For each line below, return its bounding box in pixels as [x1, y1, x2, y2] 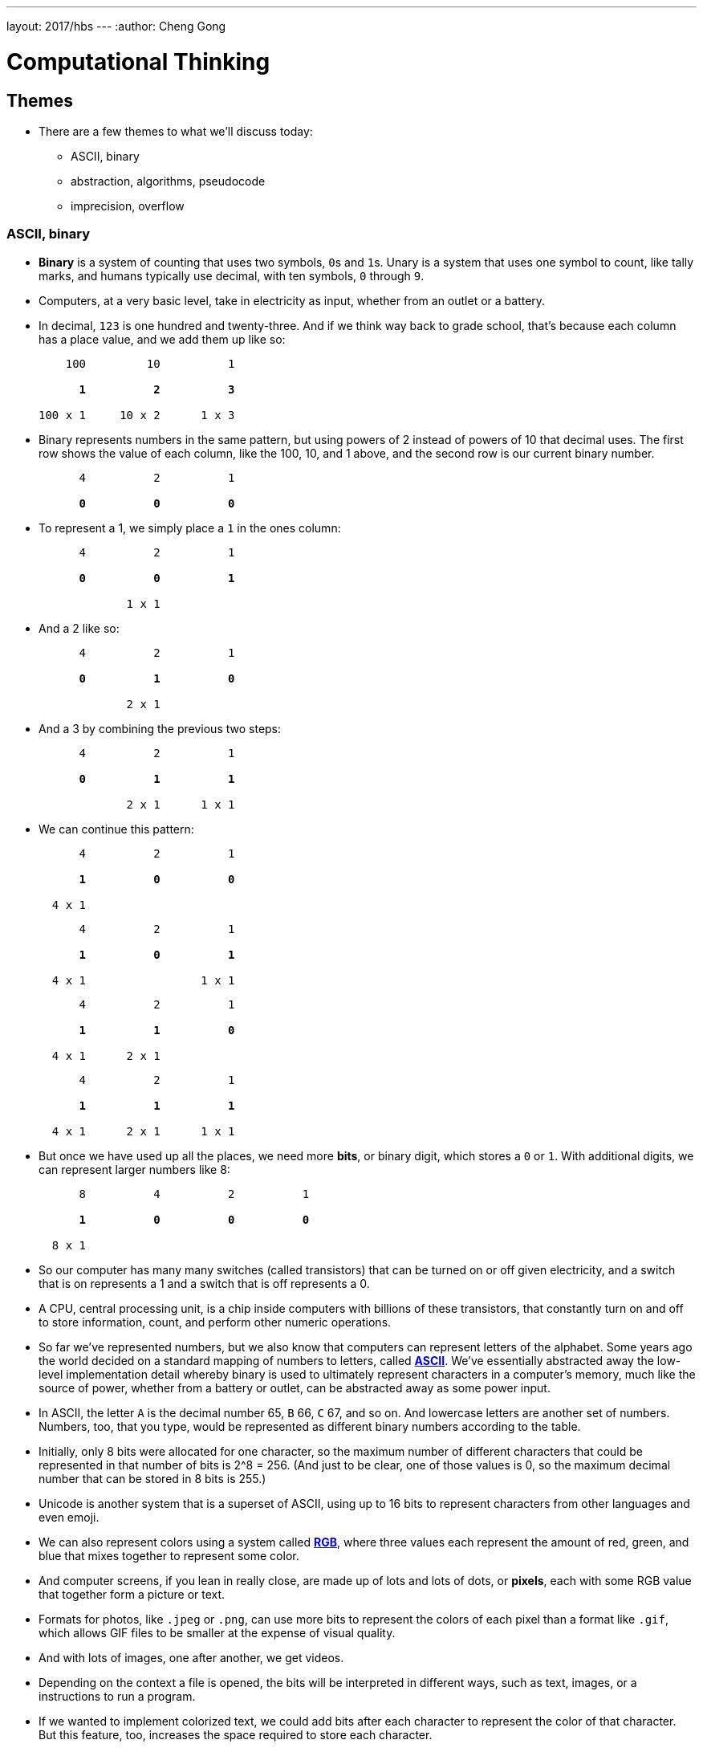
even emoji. [39, 1510, 100, 1524]
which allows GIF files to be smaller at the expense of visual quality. [39, 1625, 396, 1640]
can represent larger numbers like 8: [39, 1162, 230, 1176]
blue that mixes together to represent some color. [39, 1548, 299, 1563]
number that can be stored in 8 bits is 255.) [39, 1471, 266, 1485]
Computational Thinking [6, 47, 270, 75]
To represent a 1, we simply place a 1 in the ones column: [39, 520, 341, 535]
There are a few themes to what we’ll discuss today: [39, 124, 313, 138]
